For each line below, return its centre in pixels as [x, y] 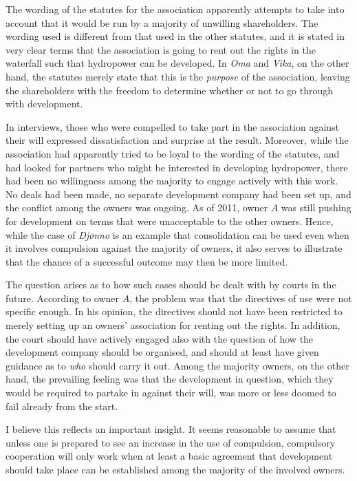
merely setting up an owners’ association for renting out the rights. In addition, [173, 325]
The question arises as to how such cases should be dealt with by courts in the [171, 285]
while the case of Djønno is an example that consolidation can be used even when [177, 234]
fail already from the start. [62, 406]
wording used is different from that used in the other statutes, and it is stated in [175, 36]
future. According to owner [63, 298]
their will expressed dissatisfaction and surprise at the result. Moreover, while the [177, 140]
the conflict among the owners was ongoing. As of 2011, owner [137, 207]
